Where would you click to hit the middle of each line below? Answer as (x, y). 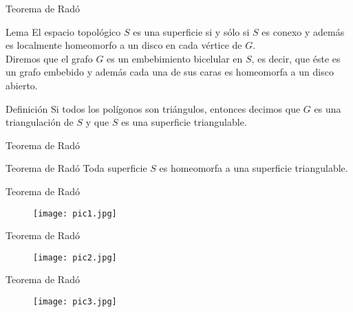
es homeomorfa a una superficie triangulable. (254, 168)
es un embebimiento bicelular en (175, 58)
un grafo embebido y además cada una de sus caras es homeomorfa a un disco (170, 72)
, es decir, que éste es (296, 58)
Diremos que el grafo (49, 58)
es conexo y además (303, 31)
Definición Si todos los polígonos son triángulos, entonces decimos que (153, 108)
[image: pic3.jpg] (75, 302)
